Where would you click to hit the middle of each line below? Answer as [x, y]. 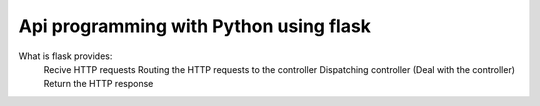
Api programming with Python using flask [195, 26]
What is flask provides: [65, 56]
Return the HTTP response [98, 84]
